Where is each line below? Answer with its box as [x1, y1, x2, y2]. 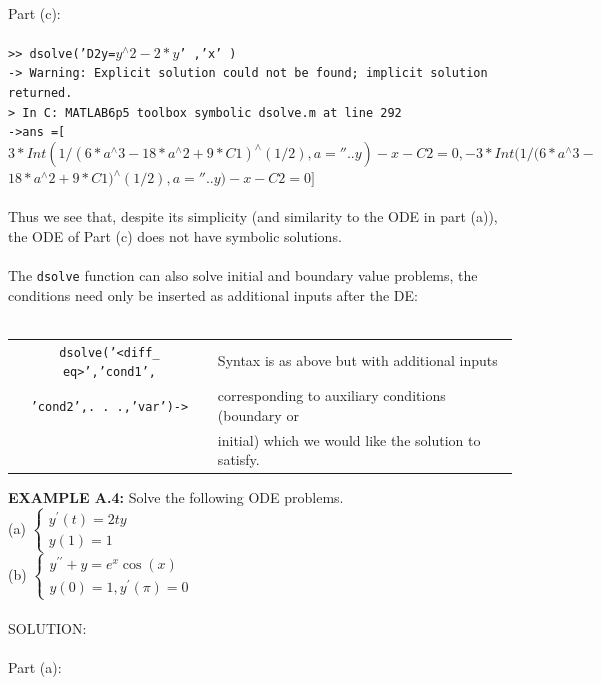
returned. [8, 86, 73, 101]
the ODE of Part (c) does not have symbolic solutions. [8, 225, 342, 246]
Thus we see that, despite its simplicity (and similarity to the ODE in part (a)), [8, 206, 498, 227]
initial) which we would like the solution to [217, 429, 481, 450]
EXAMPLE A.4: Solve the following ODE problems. [8, 487, 344, 508]
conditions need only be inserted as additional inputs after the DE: [8, 284, 418, 305]
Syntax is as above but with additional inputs [217, 350, 498, 371]
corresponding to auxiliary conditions [217, 385, 446, 406]
